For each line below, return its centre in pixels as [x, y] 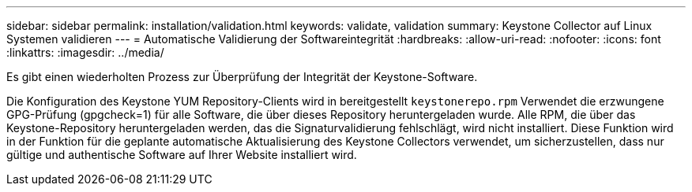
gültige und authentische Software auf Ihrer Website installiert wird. [182, 155]
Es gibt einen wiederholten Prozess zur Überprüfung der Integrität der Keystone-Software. [242, 77]
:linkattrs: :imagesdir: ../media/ [85, 52]
